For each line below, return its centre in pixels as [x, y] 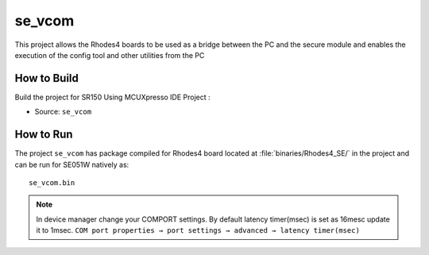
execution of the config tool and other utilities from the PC [110, 55]
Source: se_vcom [63, 112]
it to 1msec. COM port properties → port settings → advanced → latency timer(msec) [198, 230]
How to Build [47, 78]
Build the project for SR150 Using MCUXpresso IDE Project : [112, 97]
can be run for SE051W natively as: [72, 164]
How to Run [44, 135]
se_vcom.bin [52, 182]
